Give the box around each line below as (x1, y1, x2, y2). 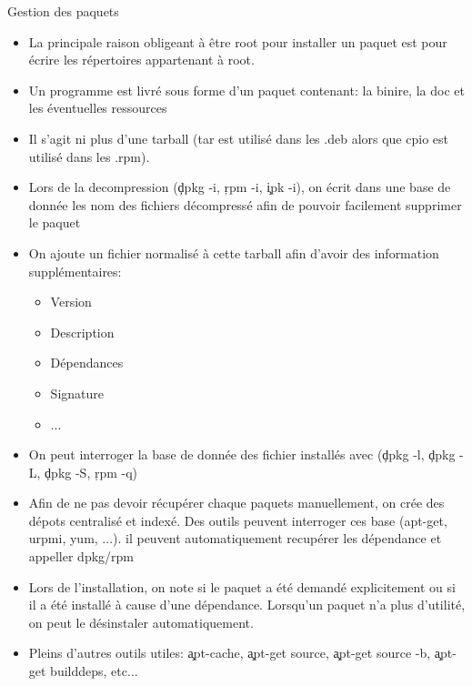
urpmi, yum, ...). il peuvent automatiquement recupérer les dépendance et (28, 529, 442, 548)
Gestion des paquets (7, 2, 119, 20)
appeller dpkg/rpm (28, 547, 135, 566)
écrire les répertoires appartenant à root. (28, 50, 255, 69)
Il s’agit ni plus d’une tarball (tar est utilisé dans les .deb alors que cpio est (28, 128, 448, 147)
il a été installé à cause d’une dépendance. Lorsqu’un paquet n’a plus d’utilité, (28, 595, 466, 614)
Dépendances (50, 353, 124, 372)
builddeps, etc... (50, 661, 138, 681)
